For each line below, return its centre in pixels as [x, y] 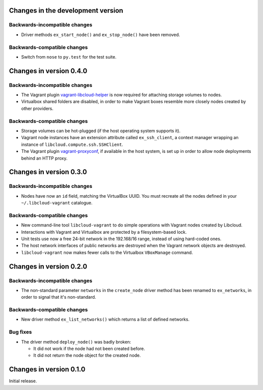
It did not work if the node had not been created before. [89, 349]
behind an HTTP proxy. [44, 158]
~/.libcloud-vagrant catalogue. [57, 203]
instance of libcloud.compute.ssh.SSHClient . [72, 144]
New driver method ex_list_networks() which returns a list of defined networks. [105, 319]
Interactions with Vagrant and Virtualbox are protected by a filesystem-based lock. [104, 232]
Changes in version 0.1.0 [47, 369]
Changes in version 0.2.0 [48, 266]
